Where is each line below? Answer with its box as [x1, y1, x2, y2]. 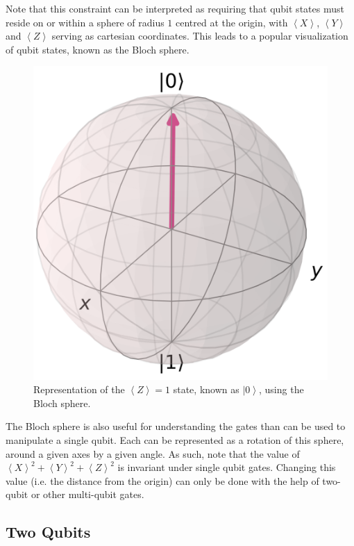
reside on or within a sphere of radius [6, 15, 165, 29]
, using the [259, 382, 304, 397]
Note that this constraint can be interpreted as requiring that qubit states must [6, 1, 344, 15]
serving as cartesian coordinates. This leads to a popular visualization [51, 28, 348, 43]
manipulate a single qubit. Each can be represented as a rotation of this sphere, [6, 433, 344, 447]
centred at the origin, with [176, 15, 288, 29]
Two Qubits [6, 521, 91, 543]
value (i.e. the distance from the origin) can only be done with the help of [6, 473, 319, 488]
